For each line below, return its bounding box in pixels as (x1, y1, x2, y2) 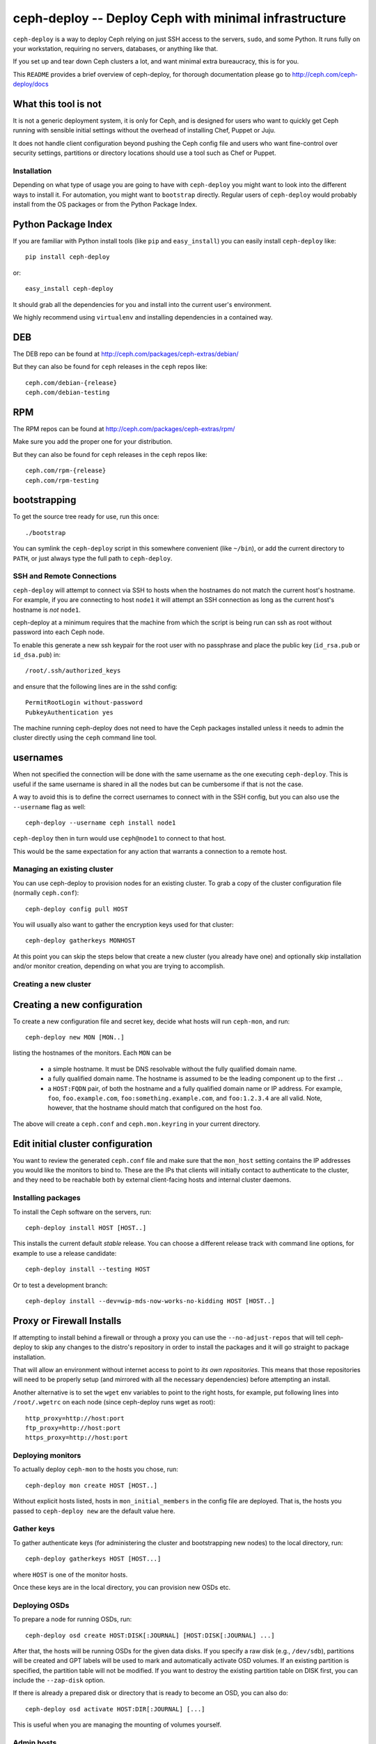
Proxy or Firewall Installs (13, 1315, 122, 1327)
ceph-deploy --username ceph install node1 (25, 818, 176, 827)
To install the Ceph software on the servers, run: (13, 1208, 152, 1216)
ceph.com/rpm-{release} (25, 467, 107, 474)
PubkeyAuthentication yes (25, 708, 114, 716)
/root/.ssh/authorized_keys (25, 667, 121, 675)
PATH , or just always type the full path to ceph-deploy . (13, 554, 173, 562)
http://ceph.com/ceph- (292, 70, 358, 78)
